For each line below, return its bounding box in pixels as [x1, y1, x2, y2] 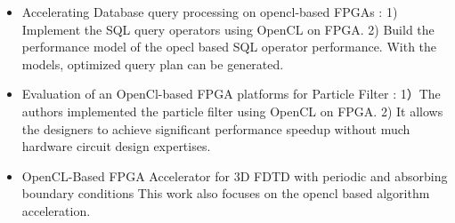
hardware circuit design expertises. [21, 137, 211, 155]
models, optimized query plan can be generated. [21, 54, 284, 73]
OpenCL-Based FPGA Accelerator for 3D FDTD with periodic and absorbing [21, 166, 448, 185]
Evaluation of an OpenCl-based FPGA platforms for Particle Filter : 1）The [21, 84, 441, 103]
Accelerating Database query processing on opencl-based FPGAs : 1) [21, 3, 398, 20]
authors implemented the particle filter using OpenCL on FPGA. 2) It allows [21, 101, 443, 120]
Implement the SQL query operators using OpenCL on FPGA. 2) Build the [21, 20, 435, 38]
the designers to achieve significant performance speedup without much [21, 119, 410, 138]
